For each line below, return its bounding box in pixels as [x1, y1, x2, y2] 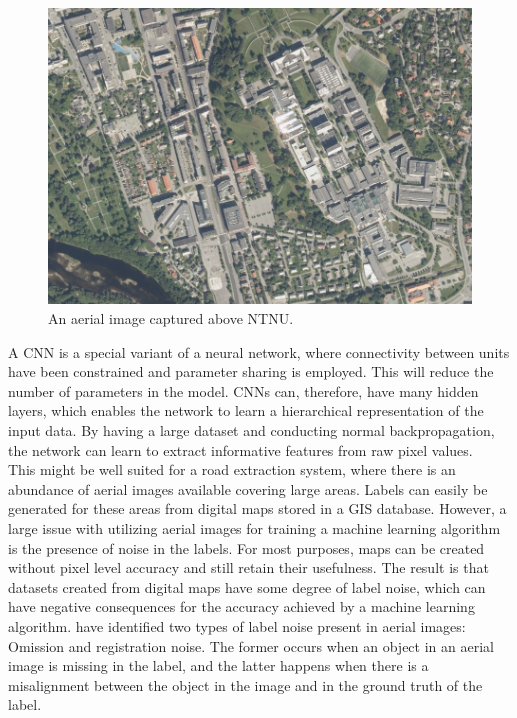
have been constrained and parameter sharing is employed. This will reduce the [8, 361, 494, 382]
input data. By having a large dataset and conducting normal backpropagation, [8, 419, 495, 440]
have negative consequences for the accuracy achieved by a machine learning [8, 596, 475, 617]
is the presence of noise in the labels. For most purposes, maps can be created [8, 537, 485, 558]
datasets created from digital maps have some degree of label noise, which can [8, 576, 486, 597]
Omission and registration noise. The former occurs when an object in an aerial [8, 635, 494, 656]
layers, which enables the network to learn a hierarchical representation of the [8, 400, 484, 421]
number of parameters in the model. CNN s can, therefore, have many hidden [8, 380, 479, 401]
